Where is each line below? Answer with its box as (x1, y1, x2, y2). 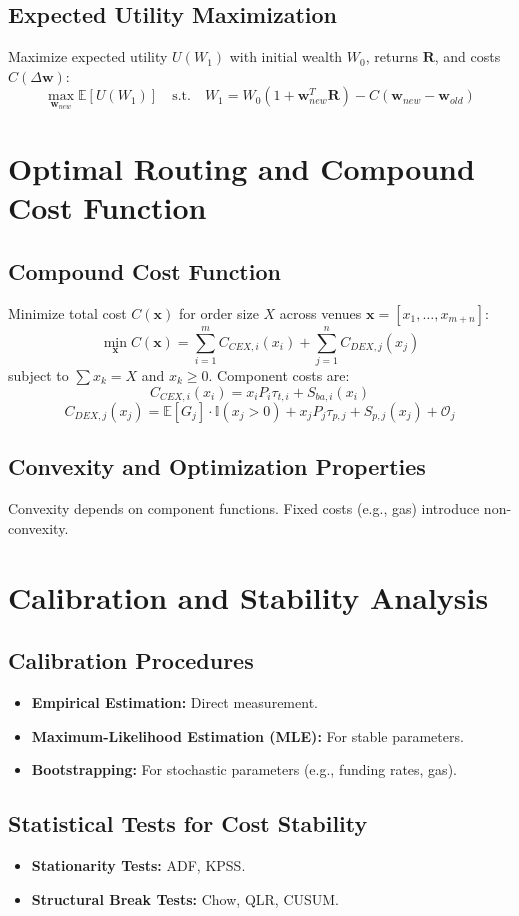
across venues (279, 302, 362, 323)
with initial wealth (229, 46, 343, 67)
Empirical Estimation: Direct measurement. (31, 691, 318, 712)
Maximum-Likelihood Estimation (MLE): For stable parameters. (31, 725, 464, 746)
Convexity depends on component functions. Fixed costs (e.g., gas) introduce (8, 498, 480, 519)
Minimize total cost (8, 302, 127, 323)
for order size (178, 302, 259, 323)
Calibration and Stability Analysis (8, 576, 489, 617)
